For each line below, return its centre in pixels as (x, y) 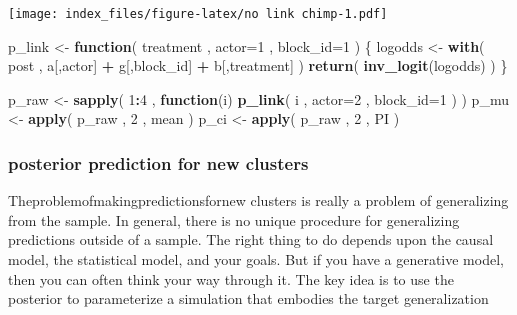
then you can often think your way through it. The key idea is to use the (231, 278)
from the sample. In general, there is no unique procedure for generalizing (234, 219)
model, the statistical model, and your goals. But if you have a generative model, (256, 259)
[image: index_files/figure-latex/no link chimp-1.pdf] (198, 14)
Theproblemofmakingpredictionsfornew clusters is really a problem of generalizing (258, 200)
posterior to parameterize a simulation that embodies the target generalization (248, 298)
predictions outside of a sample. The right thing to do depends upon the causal (251, 239)
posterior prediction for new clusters (158, 162)
